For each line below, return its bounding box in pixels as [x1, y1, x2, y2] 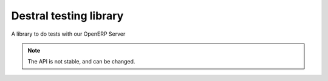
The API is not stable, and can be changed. [27, 58, 135, 65]
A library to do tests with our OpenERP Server [11, 30, 126, 37]
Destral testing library [11, 9, 124, 22]
